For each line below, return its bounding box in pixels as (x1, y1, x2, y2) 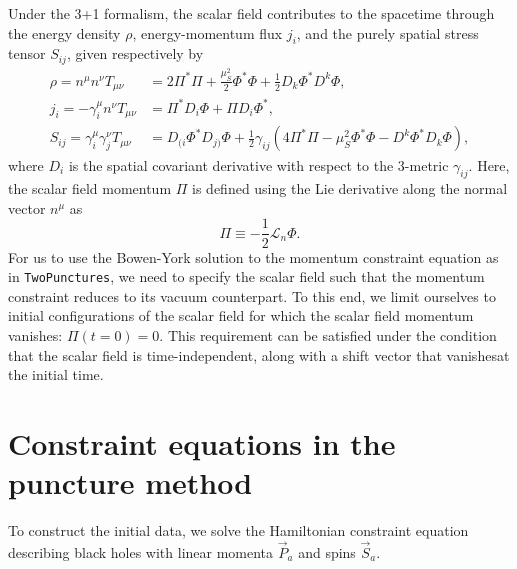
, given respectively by (66, 43, 204, 64)
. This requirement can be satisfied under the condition (159, 324, 497, 345)
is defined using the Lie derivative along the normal (192, 178, 508, 199)
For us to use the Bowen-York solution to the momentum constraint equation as (8, 246, 499, 267)
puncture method (8, 462, 253, 503)
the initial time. (8, 364, 104, 385)
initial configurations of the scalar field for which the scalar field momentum (8, 305, 474, 326)
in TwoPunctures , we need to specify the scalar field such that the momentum (8, 266, 485, 287)
